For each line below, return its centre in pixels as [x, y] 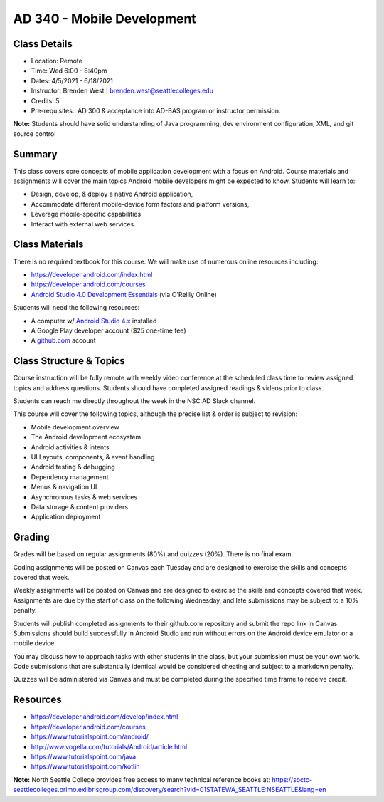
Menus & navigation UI [64, 487]
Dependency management [70, 476]
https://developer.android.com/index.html [92, 274]
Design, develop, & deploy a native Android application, [112, 194]
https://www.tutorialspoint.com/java [84, 756]
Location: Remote [57, 61]
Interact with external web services [82, 224]
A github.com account [63, 340]
